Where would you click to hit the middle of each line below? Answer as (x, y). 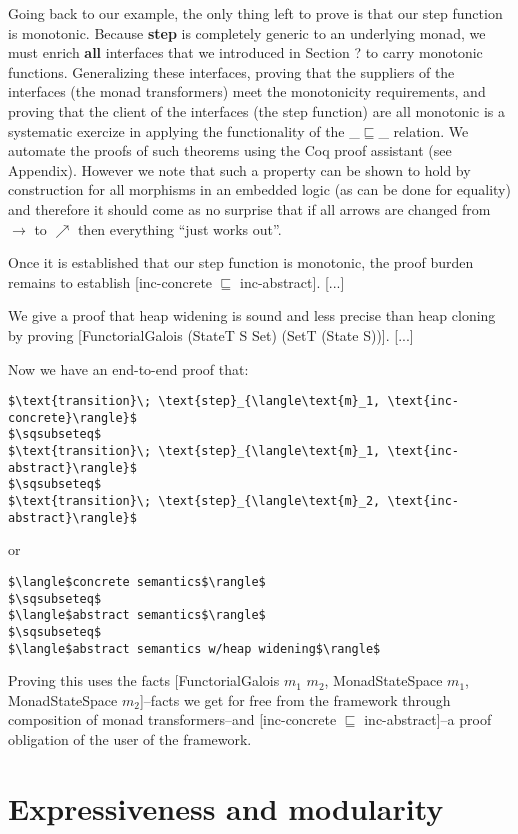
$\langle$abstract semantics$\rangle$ (137, 615)
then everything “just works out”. (179, 228)
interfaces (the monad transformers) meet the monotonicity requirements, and (247, 91)
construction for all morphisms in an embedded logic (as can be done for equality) (259, 189)
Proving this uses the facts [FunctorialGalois (144, 680)
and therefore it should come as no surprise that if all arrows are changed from (249, 208)
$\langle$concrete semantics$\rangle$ (137, 581)
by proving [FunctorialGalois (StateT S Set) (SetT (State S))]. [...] (211, 334)
